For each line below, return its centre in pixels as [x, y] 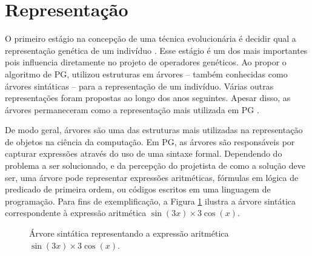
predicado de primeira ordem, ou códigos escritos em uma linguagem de [138, 189]
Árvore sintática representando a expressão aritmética [129, 233]
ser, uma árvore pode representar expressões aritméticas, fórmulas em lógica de [152, 177]
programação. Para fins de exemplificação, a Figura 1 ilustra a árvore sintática [151, 201]
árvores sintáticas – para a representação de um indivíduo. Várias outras [139, 86]
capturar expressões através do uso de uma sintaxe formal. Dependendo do [144, 153]
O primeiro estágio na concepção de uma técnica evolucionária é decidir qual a [151, 38]
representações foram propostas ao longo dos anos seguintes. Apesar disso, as [148, 98]
